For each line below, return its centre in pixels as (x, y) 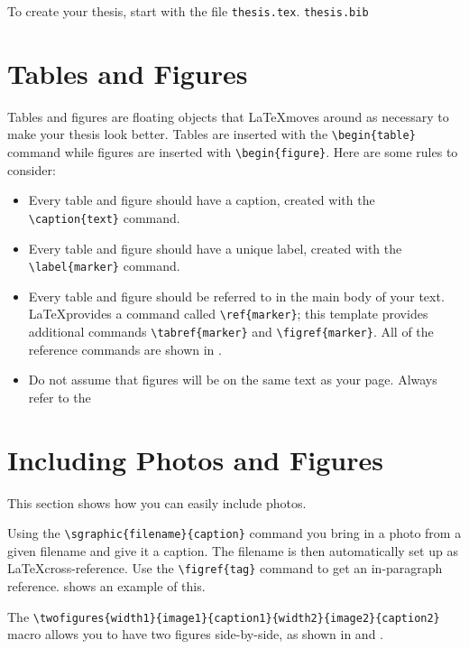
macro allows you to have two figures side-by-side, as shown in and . (195, 634)
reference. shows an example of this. (106, 586)
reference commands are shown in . (125, 349)
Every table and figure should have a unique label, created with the (215, 248)
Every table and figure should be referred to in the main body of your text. (236, 296)
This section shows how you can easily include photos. (157, 502)
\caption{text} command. (104, 217)
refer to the (60, 397)
